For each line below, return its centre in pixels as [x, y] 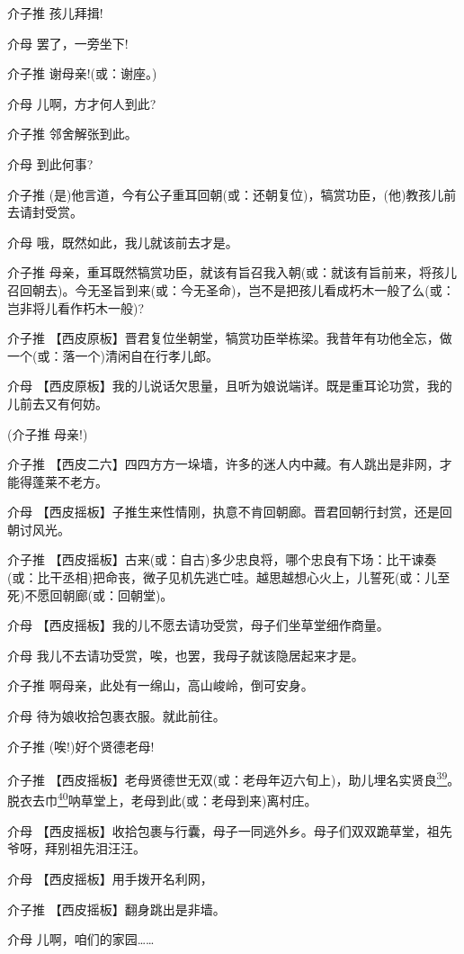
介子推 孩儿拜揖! [55, 13]
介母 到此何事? [50, 163]
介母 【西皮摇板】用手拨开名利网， [110, 878]
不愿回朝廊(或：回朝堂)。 [99, 594]
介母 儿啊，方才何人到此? [82, 103]
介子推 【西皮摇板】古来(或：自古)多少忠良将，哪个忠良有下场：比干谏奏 [222, 559]
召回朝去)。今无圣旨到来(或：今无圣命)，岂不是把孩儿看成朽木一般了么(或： [231, 289]
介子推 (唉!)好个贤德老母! [81, 746]
